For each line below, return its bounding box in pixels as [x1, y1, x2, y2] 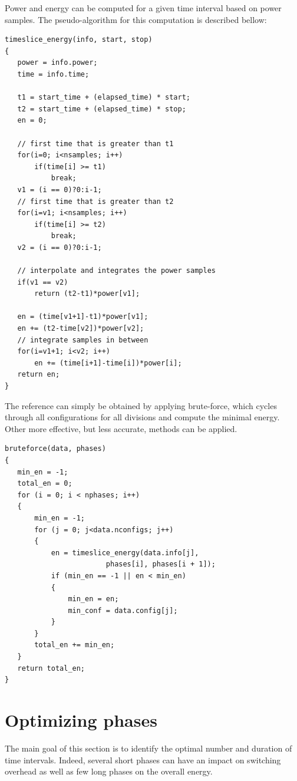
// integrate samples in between [17, 335, 148, 344]
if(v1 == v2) [17, 278, 68, 286]
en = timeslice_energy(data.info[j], [51, 548, 199, 557]
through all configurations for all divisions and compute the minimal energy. [5, 411, 280, 423]
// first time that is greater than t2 [17, 197, 174, 206]
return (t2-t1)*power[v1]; [34, 289, 140, 298]
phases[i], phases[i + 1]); [105, 560, 216, 569]
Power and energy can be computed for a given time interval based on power [5, 2, 282, 14]
